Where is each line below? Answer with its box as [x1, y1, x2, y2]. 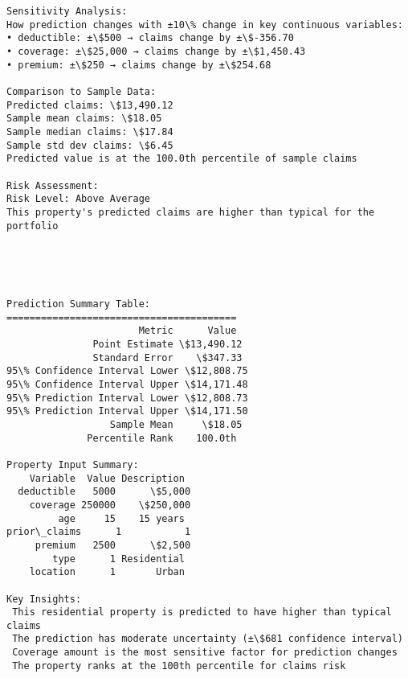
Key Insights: [6, 593, 82, 605]
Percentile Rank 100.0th [87, 432, 237, 444]
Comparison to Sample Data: [6, 85, 157, 97]
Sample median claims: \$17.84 [6, 125, 173, 138]
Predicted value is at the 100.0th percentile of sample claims [6, 153, 357, 165]
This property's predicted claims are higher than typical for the [6, 206, 375, 218]
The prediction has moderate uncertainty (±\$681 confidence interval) [12, 633, 403, 645]
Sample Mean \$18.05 [109, 418, 243, 430]
